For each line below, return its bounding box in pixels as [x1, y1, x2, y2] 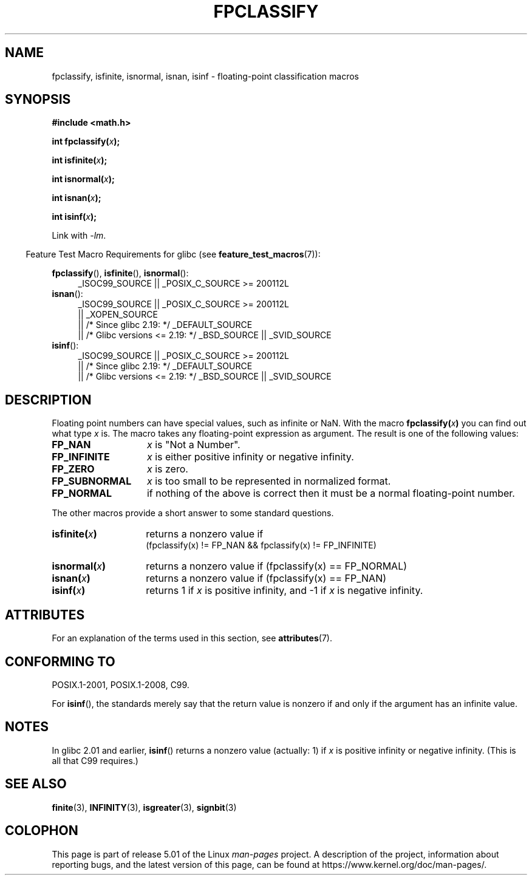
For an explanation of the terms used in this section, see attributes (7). [52, 633, 332, 644]
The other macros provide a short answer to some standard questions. [52, 508, 334, 519]
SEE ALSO [5, 776, 67, 792]
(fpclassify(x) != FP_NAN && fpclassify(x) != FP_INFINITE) [146, 540, 377, 551]
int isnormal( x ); [52, 174, 115, 185]
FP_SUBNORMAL [52, 475, 132, 488]
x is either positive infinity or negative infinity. [146, 451, 354, 463]
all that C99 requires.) [52, 755, 138, 766]
